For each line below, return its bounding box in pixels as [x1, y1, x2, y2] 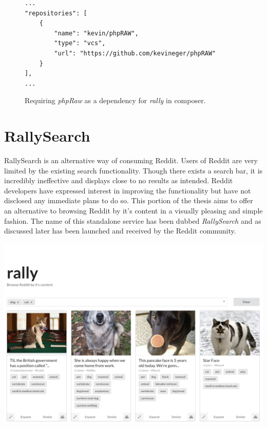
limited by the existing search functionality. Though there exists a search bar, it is [4, 165, 263, 176]
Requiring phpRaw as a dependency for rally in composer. [25, 95, 206, 106]
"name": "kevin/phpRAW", [54, 29, 139, 37]
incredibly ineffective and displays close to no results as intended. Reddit [4, 175, 233, 186]
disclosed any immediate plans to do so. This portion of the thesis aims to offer [4, 195, 253, 206]
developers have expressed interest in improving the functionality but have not [4, 185, 251, 196]
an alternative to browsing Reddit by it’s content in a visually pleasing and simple [4, 205, 263, 216]
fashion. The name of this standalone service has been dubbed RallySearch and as [4, 215, 261, 226]
